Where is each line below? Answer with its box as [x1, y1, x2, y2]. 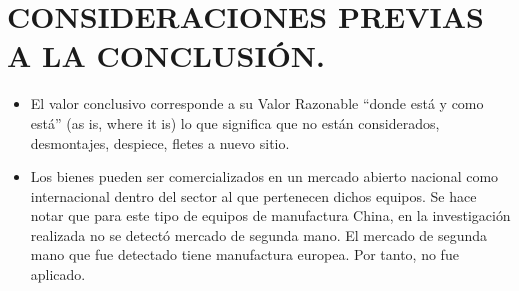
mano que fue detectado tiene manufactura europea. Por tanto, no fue [30, 244, 459, 265]
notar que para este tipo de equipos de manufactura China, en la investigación [30, 205, 511, 226]
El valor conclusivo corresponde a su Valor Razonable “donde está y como [30, 93, 484, 114]
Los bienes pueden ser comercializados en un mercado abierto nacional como [30, 166, 499, 187]
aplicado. [30, 264, 86, 285]
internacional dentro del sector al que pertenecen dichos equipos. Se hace [30, 185, 477, 206]
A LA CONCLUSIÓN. [7, 35, 325, 76]
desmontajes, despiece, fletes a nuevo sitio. [30, 132, 290, 153]
